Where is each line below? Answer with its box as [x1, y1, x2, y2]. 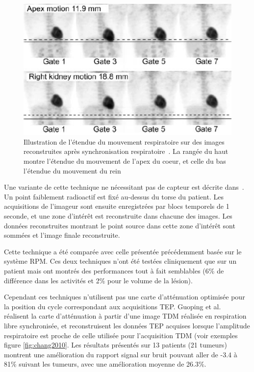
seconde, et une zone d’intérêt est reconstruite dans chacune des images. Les [4, 211, 232, 221]
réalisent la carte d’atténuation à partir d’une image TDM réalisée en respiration [4, 311, 247, 321]
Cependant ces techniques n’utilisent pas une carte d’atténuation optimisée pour [4, 292, 245, 302]
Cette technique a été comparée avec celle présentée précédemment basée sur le [4, 246, 242, 256]
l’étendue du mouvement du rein [24, 165, 121, 175]
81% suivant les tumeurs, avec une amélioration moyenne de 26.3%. [4, 359, 206, 369]
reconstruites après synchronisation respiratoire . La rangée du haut [24, 146, 229, 156]
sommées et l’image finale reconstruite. [4, 230, 120, 240]
